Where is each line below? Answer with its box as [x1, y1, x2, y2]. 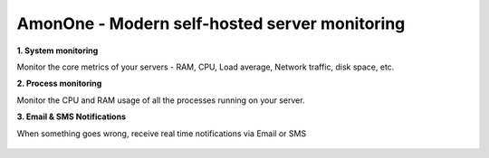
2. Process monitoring [16, 78, 102, 89]
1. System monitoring [16, 45, 99, 56]
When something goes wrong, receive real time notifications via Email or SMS [16, 127, 307, 139]
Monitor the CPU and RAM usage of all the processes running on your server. [16, 95, 305, 106]
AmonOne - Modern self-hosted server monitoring [16, 14, 406, 33]
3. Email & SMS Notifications [16, 111, 127, 122]
